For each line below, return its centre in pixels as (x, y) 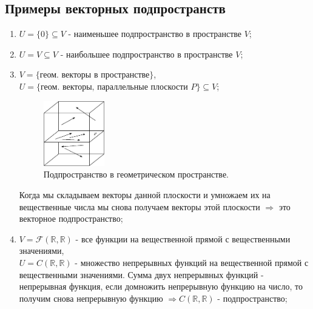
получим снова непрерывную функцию (91, 298)
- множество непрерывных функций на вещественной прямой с (192, 262)
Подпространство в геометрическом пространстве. (136, 174)
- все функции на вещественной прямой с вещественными (183, 238)
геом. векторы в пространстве (95, 75)
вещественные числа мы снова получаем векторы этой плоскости (140, 206)
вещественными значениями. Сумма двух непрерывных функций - (141, 274)
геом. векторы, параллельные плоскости (114, 87)
